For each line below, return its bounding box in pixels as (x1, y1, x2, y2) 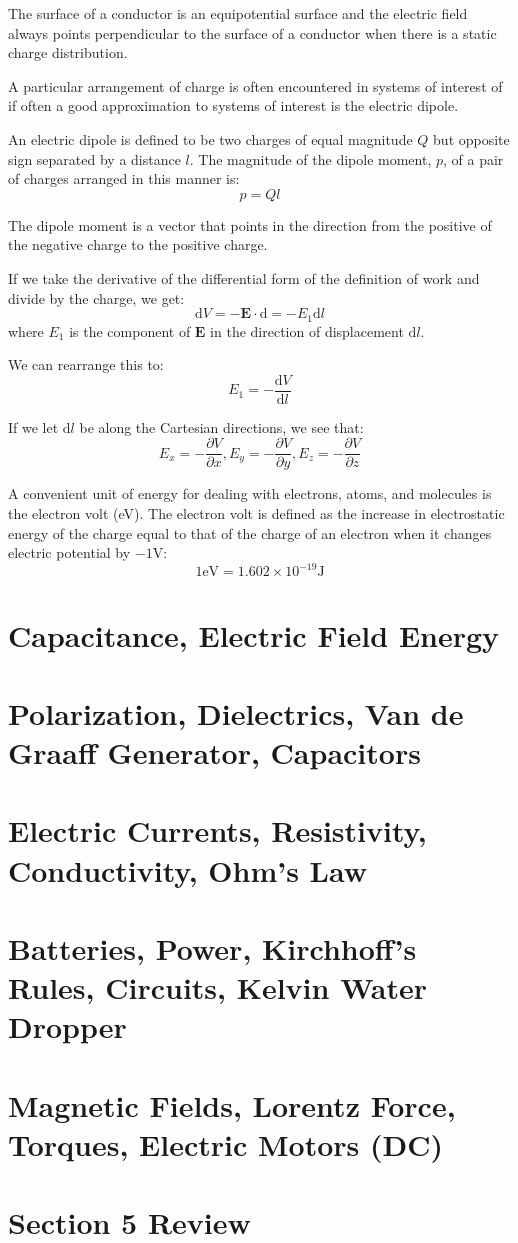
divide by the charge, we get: (8, 287, 185, 308)
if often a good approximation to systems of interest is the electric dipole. (8, 95, 459, 116)
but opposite (433, 128, 510, 149)
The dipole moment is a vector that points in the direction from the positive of (8, 214, 492, 235)
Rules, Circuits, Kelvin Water (8, 967, 427, 1008)
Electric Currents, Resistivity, (8, 810, 427, 851)
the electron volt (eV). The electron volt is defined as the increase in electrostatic (8, 503, 505, 524)
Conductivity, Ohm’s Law (8, 849, 367, 890)
